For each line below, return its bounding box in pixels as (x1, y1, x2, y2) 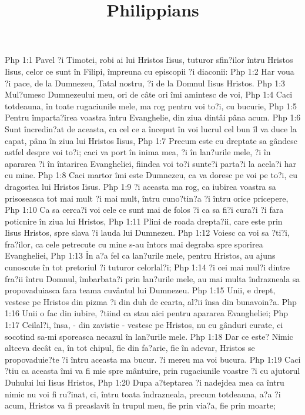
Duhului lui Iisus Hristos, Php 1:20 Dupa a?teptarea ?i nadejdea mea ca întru (5, 376, 284, 388)
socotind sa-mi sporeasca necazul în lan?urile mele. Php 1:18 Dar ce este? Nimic (5, 330, 293, 342)
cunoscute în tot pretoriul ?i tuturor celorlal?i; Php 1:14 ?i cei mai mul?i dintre (5, 261, 290, 273)
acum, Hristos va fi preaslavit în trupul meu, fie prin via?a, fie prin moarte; (5, 399, 276, 411)
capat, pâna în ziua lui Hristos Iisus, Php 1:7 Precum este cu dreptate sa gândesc (5, 134, 298, 146)
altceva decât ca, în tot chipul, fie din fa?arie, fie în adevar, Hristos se (5, 342, 255, 354)
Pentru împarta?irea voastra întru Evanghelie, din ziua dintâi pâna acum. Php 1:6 (5, 111, 301, 123)
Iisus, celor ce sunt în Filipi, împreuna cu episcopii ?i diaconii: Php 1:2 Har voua (5, 65, 294, 77)
